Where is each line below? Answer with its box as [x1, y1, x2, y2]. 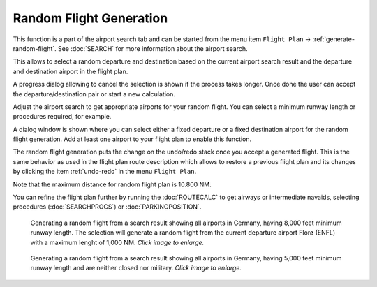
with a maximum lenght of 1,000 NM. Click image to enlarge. [30, 238, 205, 246]
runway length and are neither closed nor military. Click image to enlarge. [30, 264, 242, 272]
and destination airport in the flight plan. [13, 67, 128, 75]
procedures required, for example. [13, 112, 112, 121]
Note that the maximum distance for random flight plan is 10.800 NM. [13, 180, 212, 189]
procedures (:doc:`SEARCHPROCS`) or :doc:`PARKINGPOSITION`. [13, 203, 202, 211]
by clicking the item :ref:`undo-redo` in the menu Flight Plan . [13, 168, 197, 176]
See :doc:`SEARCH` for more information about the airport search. [57, 44, 248, 52]
